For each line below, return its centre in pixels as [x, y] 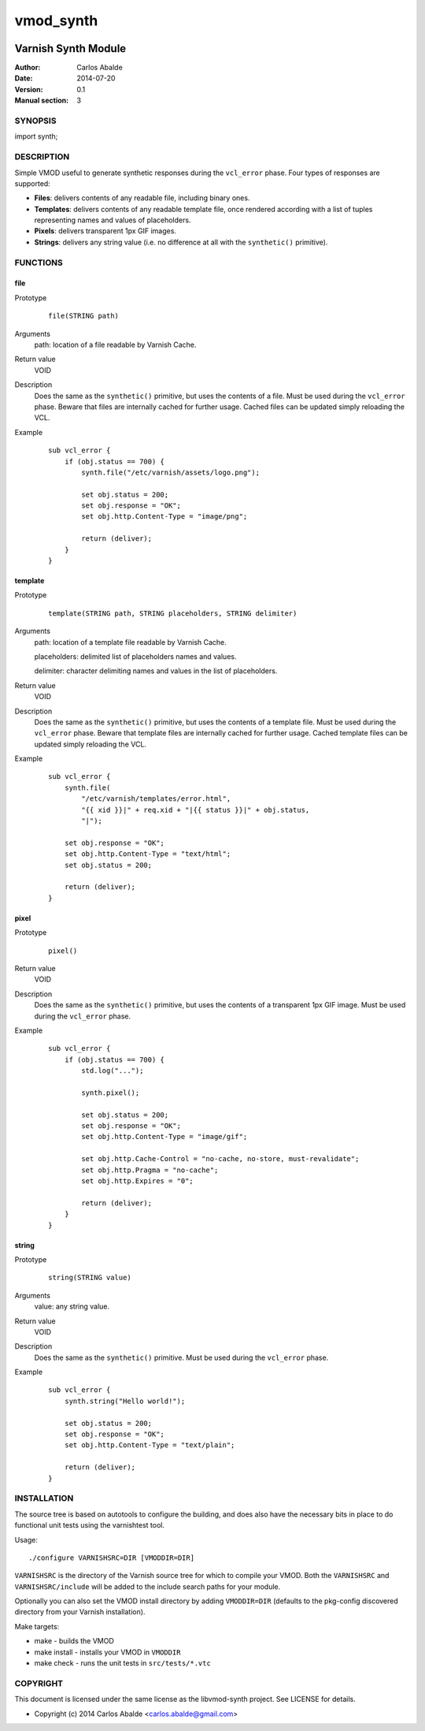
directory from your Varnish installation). [80, 1612]
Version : [29, 89]
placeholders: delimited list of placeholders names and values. [135, 656]
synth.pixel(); [111, 1093]
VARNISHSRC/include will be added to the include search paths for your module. [148, 1586]
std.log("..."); [113, 1071]
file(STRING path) [84, 316]
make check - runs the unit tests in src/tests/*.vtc [123, 1663]
